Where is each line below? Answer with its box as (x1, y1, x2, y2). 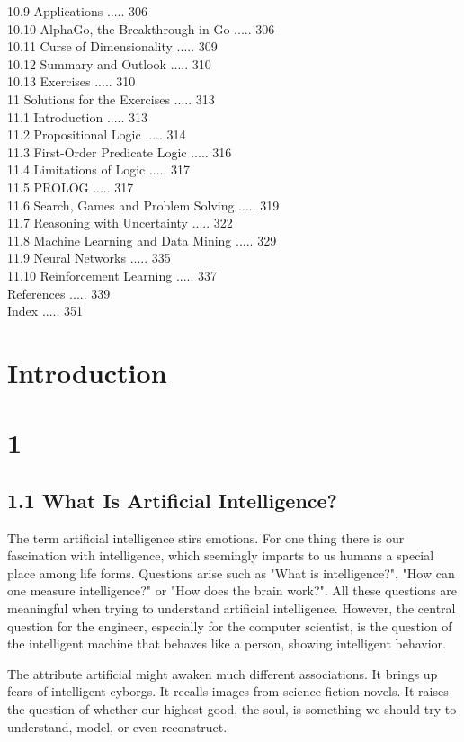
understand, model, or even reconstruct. (7, 717, 228, 736)
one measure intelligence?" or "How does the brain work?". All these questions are (7, 581, 458, 600)
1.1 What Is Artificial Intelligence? (7, 486, 338, 514)
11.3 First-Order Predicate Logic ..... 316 (7, 142, 232, 161)
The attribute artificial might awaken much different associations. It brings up (7, 664, 438, 683)
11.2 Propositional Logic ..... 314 (7, 125, 186, 144)
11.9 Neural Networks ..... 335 (7, 248, 171, 267)
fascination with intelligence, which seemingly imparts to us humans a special (7, 546, 434, 565)
